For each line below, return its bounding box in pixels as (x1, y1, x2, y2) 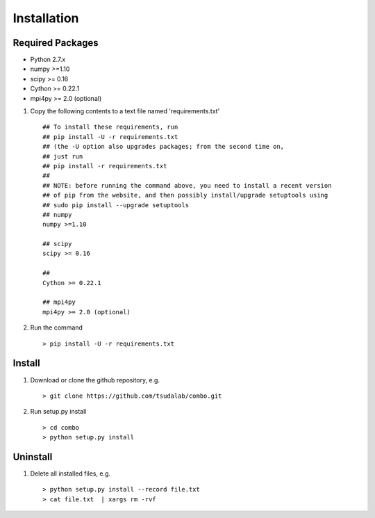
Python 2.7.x (30, 56, 66, 64)
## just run (42, 152, 83, 160)
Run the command (30, 323, 83, 332)
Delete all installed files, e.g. (30, 469, 111, 478)
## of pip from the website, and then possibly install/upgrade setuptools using (42, 191, 328, 200)
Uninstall (12, 451, 53, 462)
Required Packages (12, 37, 99, 49)
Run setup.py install (30, 407, 87, 416)
